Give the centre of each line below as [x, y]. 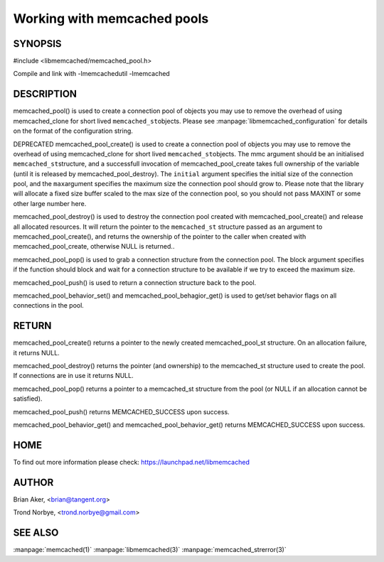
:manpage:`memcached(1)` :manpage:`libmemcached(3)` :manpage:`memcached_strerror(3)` [150, 550]
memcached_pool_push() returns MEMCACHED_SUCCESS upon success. [122, 411]
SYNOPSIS [37, 44]
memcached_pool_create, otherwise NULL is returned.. [94, 247]
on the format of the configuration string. [73, 131]
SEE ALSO [36, 533]
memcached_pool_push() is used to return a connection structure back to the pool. [135, 282]
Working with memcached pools [111, 18]
